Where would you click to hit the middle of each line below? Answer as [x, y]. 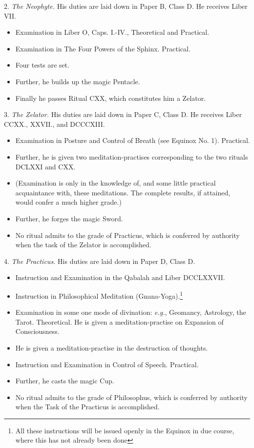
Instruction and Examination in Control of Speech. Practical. [107, 364]
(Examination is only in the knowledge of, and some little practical [116, 183]
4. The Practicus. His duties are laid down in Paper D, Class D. [100, 261]
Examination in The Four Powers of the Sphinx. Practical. [103, 48]
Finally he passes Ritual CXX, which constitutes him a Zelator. [111, 98]
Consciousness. [37, 331]
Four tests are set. [42, 65]
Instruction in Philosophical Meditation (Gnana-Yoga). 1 [99, 295]
